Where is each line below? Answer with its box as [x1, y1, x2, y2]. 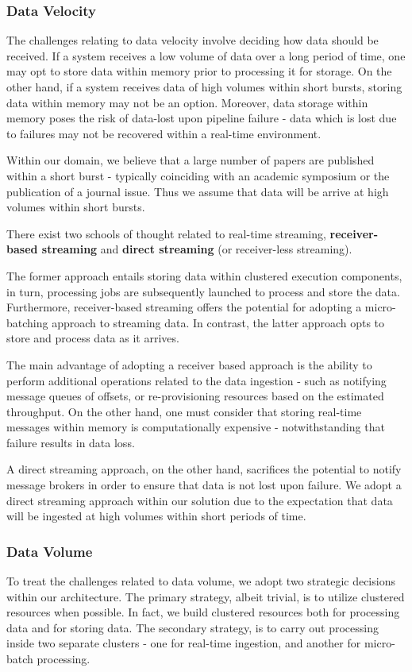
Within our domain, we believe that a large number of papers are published [6, 152, 375, 168]
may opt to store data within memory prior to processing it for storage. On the [6, 63, 392, 79]
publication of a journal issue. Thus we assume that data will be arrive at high [6, 183, 389, 199]
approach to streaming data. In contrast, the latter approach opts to [52, 314, 385, 330]
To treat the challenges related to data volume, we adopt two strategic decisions [6, 573, 395, 589]
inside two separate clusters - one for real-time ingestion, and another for [6, 635, 361, 651]
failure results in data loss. [6, 434, 135, 450]
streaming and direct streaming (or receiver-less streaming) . [41, 241, 352, 257]
